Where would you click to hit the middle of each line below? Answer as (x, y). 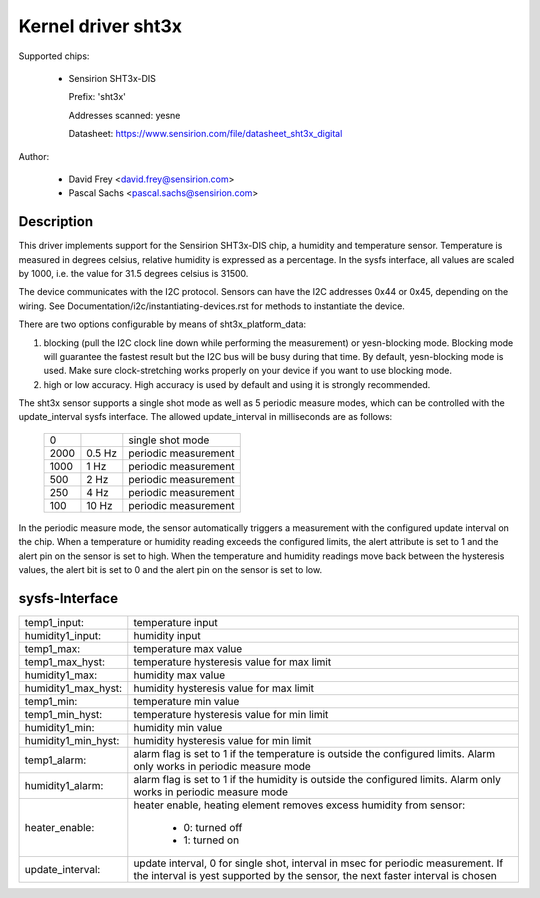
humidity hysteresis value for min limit (222, 740)
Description (56, 221)
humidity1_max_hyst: (73, 688)
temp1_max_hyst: (64, 662)
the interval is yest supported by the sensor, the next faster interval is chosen (315, 875)
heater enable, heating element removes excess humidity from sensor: (299, 805)
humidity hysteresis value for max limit (224, 688)
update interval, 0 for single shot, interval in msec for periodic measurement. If (318, 863)
